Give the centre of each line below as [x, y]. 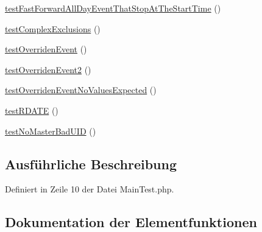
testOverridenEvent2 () [48, 69]
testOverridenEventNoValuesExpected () [81, 90]
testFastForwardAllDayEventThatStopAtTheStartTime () [113, 8]
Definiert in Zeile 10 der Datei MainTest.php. [90, 189]
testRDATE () [32, 110]
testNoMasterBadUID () [51, 131]
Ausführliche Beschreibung [91, 163]
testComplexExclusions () [53, 28]
